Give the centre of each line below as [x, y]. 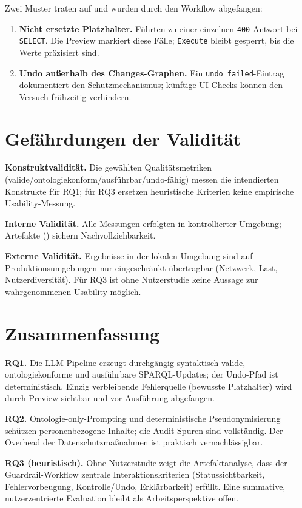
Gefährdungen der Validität [123, 138]
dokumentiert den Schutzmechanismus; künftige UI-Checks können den [151, 85]
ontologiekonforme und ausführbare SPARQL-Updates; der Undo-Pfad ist [142, 374]
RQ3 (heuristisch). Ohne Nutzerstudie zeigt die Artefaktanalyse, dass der [146, 462]
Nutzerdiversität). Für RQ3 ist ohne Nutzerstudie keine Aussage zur [132, 279]
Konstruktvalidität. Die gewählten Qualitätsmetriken [109, 167]
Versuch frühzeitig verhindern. [75, 96]
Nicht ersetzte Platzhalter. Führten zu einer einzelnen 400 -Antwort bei [158, 28]
